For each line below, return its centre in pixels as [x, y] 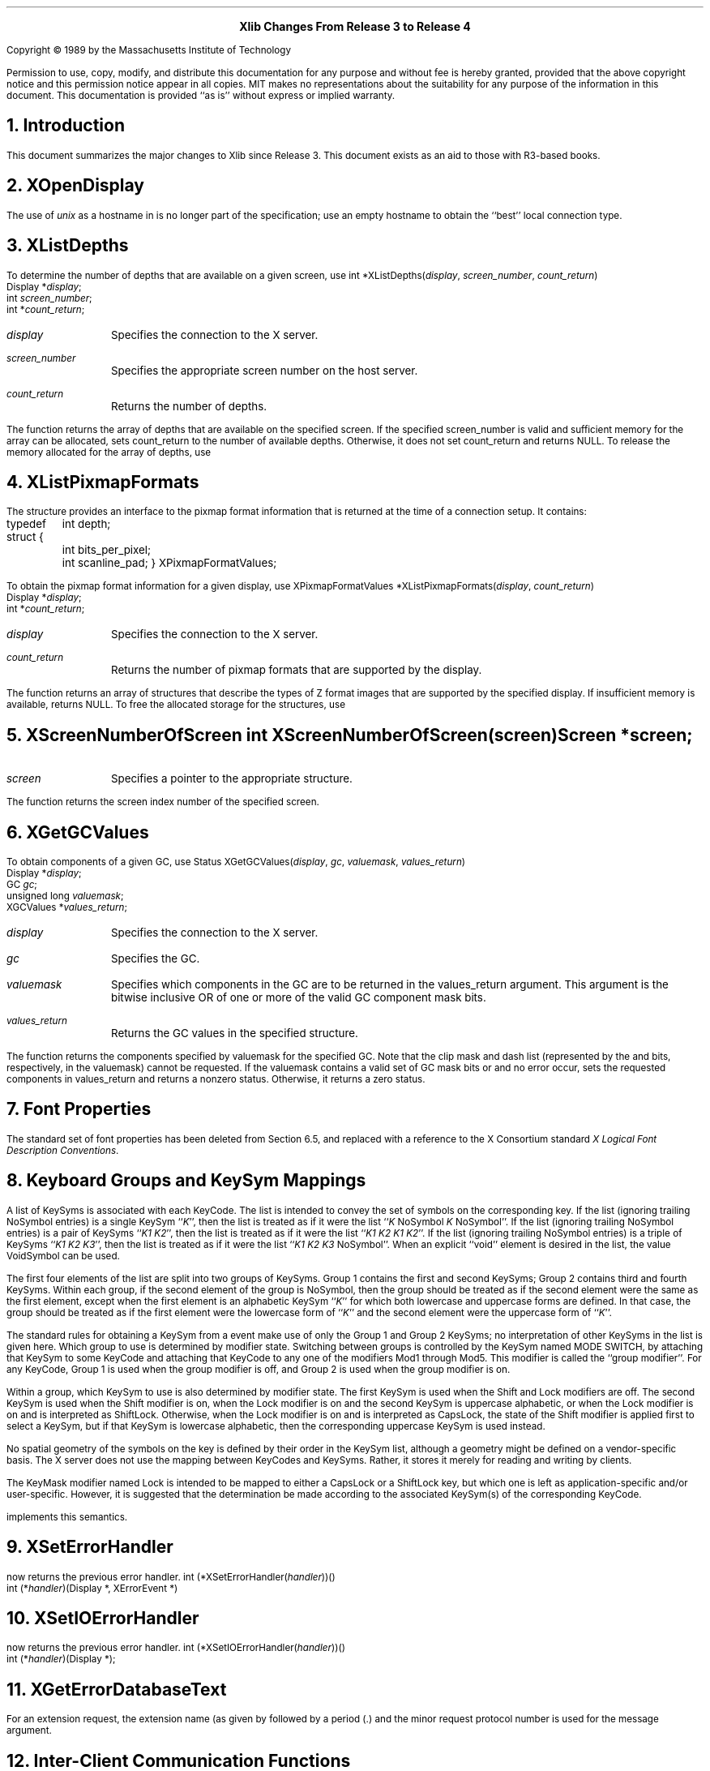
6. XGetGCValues [78, 832]
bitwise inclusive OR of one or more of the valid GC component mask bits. [298, 998]
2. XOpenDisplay [75, 186]
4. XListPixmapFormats [103, 482]
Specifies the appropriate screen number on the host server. [265, 370]
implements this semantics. [67, 1517]
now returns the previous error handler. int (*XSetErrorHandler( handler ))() [171, 1577]
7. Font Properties [79, 1109]
